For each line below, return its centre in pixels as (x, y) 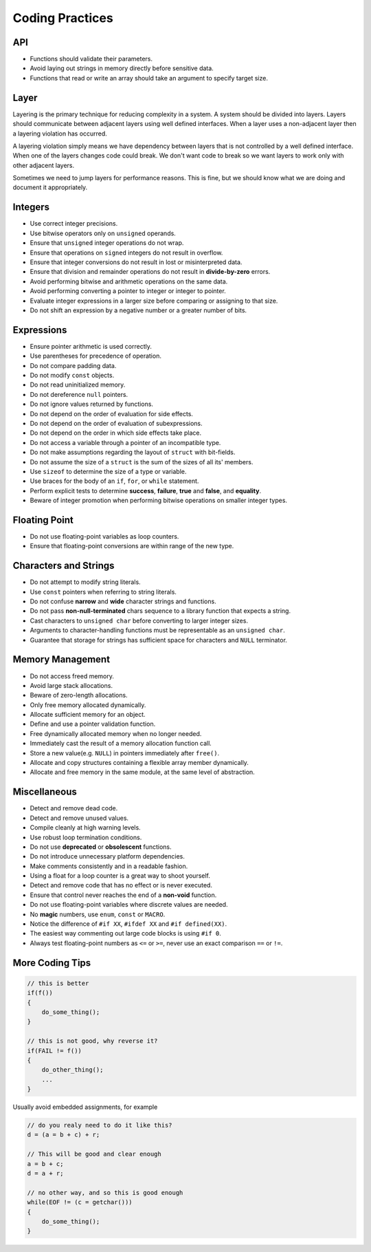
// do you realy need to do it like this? (100, 1125)
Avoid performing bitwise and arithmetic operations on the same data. (129, 281)
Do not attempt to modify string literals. (85, 582)
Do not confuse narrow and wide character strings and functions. (123, 601)
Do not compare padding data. (73, 365)
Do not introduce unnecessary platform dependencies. (107, 856)
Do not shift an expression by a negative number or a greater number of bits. (138, 310)
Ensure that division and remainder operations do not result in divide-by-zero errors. (150, 272)
